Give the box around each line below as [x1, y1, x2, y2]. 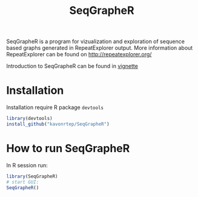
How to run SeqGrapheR [6, 142, 130, 155]
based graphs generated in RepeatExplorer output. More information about [6, 44, 193, 52]
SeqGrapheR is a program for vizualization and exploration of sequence [6, 38, 185, 45]
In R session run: [6, 161, 48, 169]
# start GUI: [6, 179, 39, 185]
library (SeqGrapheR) [6, 173, 59, 179]
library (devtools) [6, 116, 53, 122]
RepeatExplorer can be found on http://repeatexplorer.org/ [6, 51, 152, 58]
